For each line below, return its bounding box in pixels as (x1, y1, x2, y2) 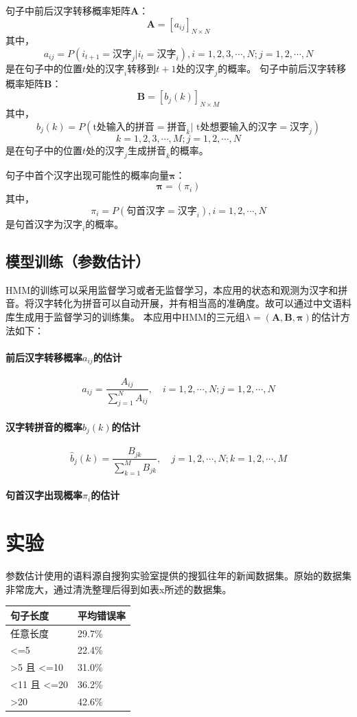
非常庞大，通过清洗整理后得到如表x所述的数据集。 (5, 581, 232, 596)
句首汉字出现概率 (5, 488, 82, 502)
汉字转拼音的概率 (5, 420, 82, 434)
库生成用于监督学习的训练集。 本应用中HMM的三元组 (5, 309, 245, 323)
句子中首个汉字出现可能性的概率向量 (5, 167, 169, 182)
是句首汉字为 (5, 216, 63, 231)
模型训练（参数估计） (5, 250, 150, 271)
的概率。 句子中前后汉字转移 (218, 61, 346, 75)
